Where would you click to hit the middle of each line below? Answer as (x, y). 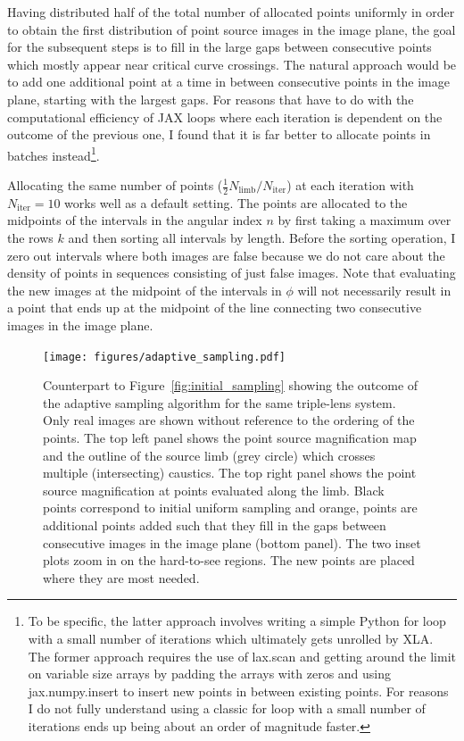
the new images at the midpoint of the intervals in (145, 290)
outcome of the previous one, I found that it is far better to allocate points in (219, 134)
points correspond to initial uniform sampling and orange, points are (230, 508)
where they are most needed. (121, 577)
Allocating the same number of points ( (115, 185)
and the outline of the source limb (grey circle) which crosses (209, 455)
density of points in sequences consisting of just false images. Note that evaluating (232, 273)
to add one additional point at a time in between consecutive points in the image (228, 82)
